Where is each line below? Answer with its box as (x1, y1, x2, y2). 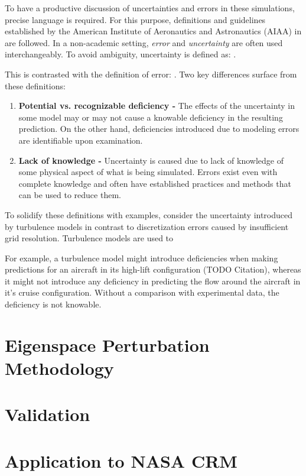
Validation (5, 402, 90, 426)
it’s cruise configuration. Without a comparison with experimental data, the (5, 286, 279, 299)
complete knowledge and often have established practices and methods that (18, 177, 291, 189)
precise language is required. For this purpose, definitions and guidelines (5, 13, 266, 25)
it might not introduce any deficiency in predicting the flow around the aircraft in (5, 274, 301, 287)
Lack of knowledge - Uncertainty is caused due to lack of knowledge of (18, 154, 284, 166)
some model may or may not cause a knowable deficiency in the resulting (18, 111, 283, 123)
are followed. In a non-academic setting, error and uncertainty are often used (5, 36, 283, 48)
